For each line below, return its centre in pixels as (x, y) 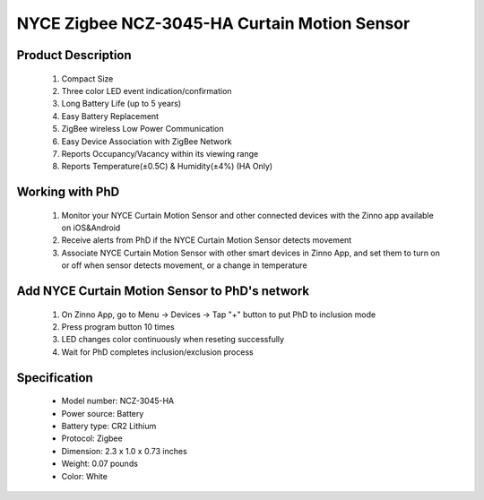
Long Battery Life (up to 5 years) (121, 104)
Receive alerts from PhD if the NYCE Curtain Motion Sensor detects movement (207, 240)
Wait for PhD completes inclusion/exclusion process (158, 352)
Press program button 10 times (118, 327)
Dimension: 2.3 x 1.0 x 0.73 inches (124, 451)
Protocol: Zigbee (92, 438)
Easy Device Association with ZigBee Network (147, 141)
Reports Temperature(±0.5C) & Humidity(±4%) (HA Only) (167, 167)
